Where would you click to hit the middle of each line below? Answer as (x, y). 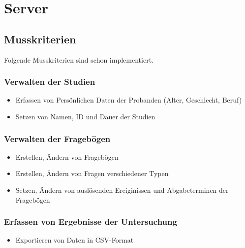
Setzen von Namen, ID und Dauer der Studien (85, 116)
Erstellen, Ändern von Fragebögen (67, 157)
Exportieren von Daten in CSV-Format (75, 240)
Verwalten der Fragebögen (57, 138)
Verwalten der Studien (50, 82)
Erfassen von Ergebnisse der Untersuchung (91, 222)
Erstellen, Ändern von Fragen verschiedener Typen (92, 173)
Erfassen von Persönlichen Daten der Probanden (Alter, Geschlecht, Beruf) (129, 100)
